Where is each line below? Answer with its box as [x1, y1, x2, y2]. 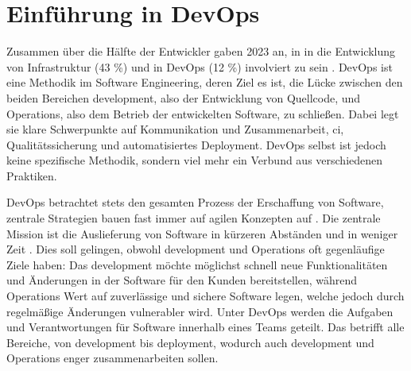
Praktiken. [6, 167, 57, 184]
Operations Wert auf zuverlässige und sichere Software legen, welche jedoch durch [6, 288, 405, 304]
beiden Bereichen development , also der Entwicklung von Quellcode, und [6, 89, 361, 106]
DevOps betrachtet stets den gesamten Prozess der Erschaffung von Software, [6, 194, 384, 211]
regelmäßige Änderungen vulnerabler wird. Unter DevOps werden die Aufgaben [6, 303, 394, 319]
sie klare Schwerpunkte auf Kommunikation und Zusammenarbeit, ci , [6, 121, 344, 137]
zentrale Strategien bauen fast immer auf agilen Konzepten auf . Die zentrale [6, 210, 381, 226]
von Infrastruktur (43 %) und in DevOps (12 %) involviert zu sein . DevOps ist [6, 58, 393, 75]
